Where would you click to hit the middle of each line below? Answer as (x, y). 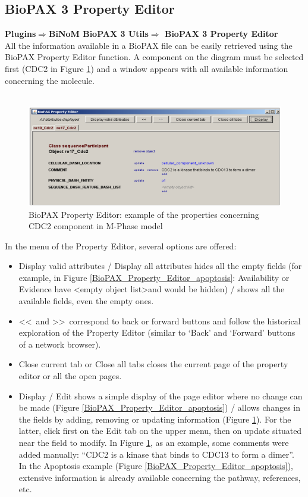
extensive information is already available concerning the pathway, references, (160, 477)
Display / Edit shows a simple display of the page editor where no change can (161, 396)
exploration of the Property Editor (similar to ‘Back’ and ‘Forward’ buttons (157, 332)
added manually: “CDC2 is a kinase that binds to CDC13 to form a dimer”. (156, 454)
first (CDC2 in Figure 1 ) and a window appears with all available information (147, 68)
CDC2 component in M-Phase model (96, 226)
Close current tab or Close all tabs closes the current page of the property (153, 364)
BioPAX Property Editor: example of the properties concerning (144, 214)
